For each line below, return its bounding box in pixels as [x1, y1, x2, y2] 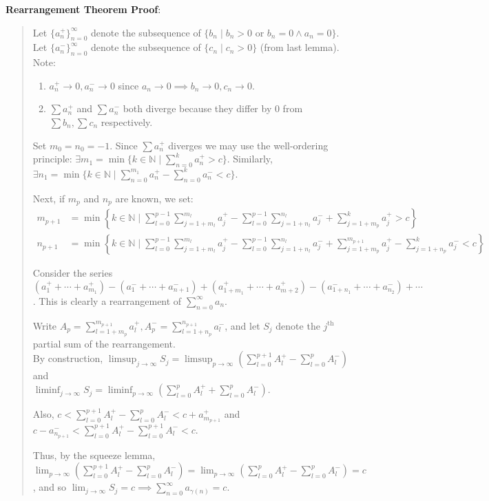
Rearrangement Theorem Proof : [6, 2, 161, 16]
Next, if [32, 191, 65, 205]
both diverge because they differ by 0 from [123, 101, 303, 116]
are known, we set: [115, 191, 194, 205]
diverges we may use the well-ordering [168, 138, 329, 152]
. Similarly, [227, 151, 273, 166]
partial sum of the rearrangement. [32, 336, 176, 350]
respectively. [101, 114, 153, 129]
